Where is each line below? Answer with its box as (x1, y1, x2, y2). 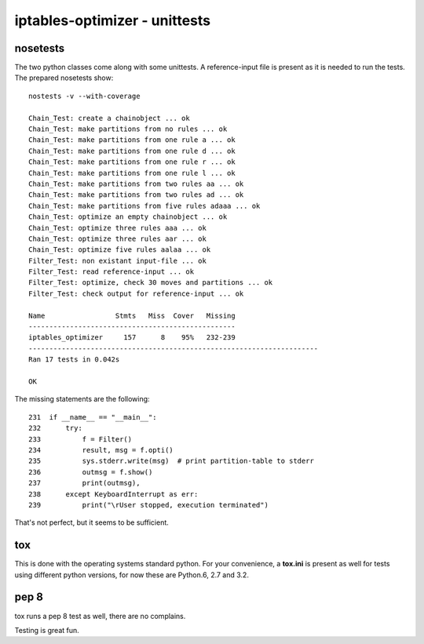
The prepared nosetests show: (14, 73, 114, 82)
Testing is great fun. (14, 625, 80, 635)
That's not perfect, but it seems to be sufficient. (14, 518, 169, 527)
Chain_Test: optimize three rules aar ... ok (28, 234, 207, 243)
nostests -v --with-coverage (28, 91, 141, 100)
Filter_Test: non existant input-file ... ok (28, 256, 207, 265)
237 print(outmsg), (28, 478, 141, 488)
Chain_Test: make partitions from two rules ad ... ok (28, 191, 244, 199)
